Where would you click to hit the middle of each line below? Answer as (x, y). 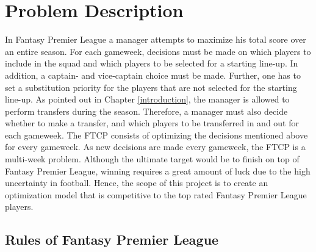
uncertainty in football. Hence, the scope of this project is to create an (137, 183)
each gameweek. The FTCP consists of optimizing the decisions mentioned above (156, 135)
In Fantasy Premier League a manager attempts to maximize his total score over (156, 39)
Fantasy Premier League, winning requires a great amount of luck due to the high (158, 171)
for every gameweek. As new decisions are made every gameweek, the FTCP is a (155, 147)
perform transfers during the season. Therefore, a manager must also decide (146, 111)
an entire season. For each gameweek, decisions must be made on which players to (158, 51)
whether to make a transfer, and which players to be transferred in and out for (152, 123)
